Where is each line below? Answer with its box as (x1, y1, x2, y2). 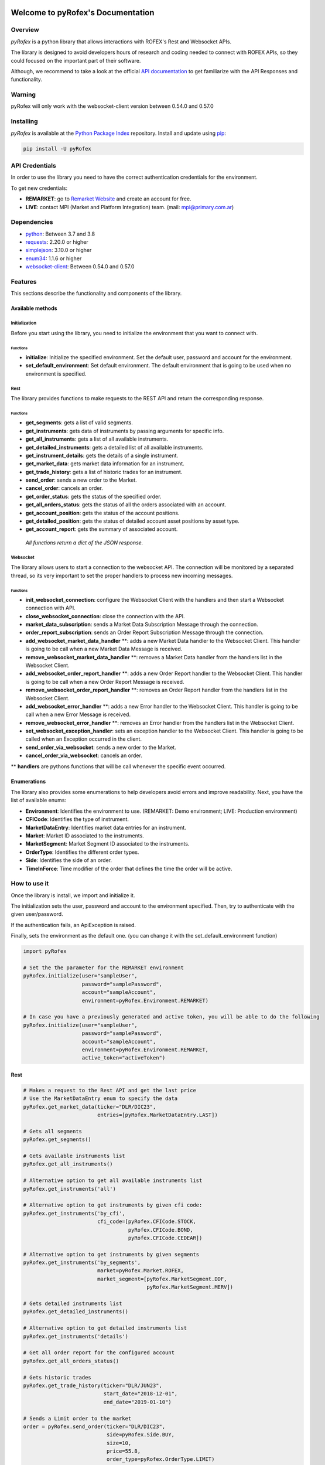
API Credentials (11, 161, 57, 169)
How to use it (11, 880, 49, 888)
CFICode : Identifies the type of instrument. (25, 816, 129, 823)
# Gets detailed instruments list (23, 1300, 122, 1307)
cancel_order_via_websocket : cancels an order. (25, 752, 143, 759)
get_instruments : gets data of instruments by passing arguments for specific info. (25, 427, 224, 434)
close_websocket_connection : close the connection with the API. (25, 612, 185, 619)
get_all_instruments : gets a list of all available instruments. (25, 435, 169, 442)
